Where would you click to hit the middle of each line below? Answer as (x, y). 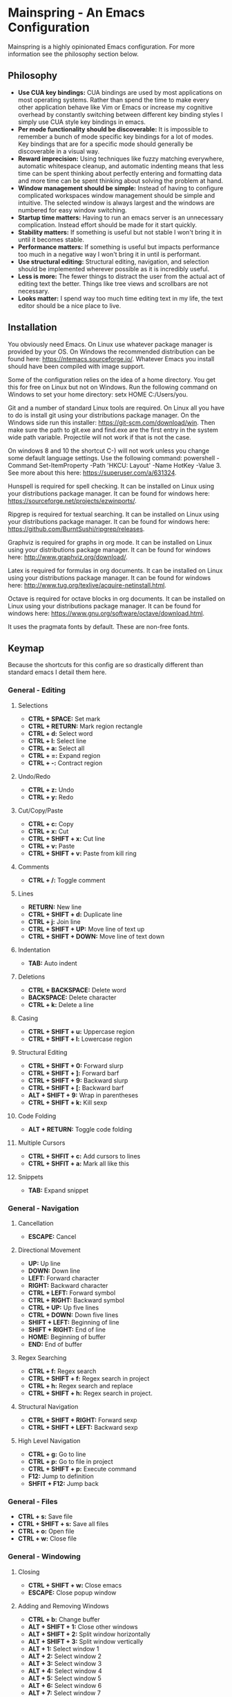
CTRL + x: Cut (48, 831)
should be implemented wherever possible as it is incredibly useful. (114, 269)
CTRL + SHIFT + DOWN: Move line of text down (96, 936)
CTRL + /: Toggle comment (67, 880)
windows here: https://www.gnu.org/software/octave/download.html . (106, 613)
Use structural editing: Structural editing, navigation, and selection (113, 262)
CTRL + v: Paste (51, 846)
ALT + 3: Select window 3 (65, 1663)
